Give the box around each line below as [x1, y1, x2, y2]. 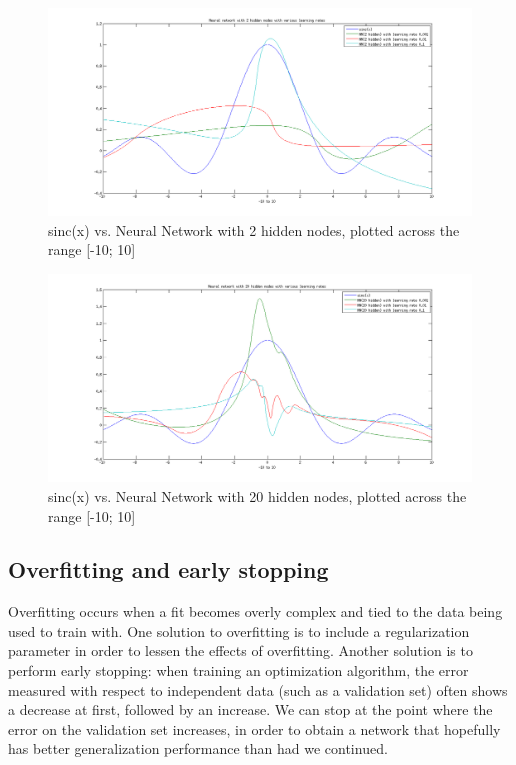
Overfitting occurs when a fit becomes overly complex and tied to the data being [8, 601, 503, 622]
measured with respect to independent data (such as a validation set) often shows [8, 679, 508, 700]
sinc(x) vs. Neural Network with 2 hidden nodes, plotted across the [48, 219, 460, 240]
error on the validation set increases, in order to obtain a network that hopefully [8, 718, 501, 739]
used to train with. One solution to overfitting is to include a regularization [8, 620, 470, 641]
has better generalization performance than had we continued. [8, 738, 388, 759]
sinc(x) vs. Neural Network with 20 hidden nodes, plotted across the [48, 485, 467, 506]
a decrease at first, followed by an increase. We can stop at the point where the [8, 699, 493, 720]
